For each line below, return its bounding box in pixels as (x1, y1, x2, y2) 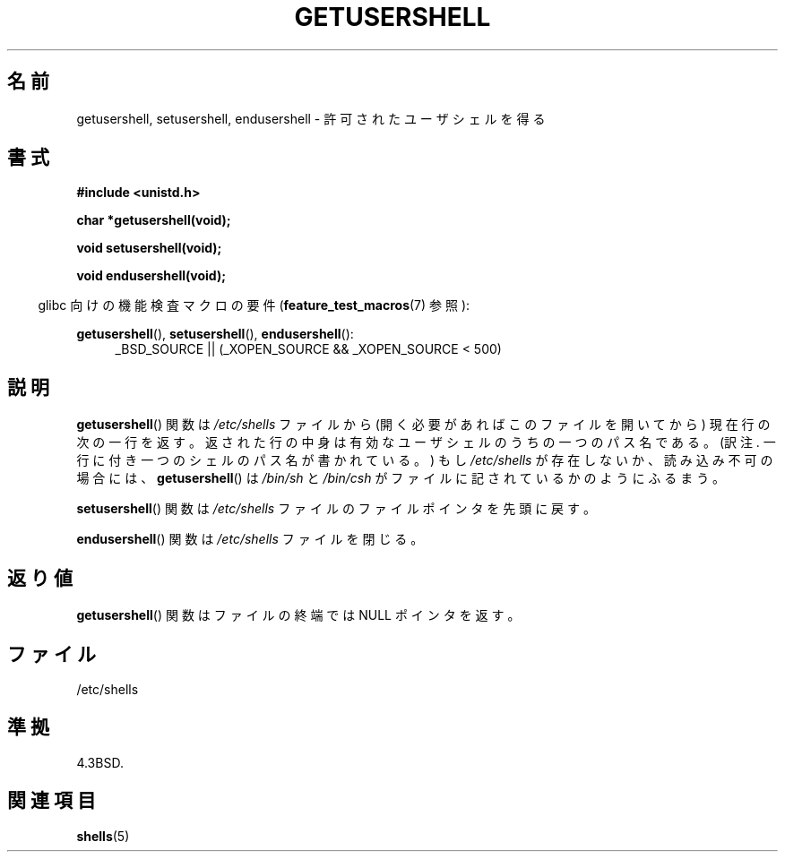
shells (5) (76, 828, 130, 844)
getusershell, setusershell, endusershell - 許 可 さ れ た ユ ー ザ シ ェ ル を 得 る (76, 110, 546, 126)
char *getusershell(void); (76, 212, 231, 228)
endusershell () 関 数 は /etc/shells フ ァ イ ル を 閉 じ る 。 (76, 531, 424, 547)
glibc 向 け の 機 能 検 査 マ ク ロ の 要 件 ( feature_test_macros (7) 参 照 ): (38, 297, 470, 314)
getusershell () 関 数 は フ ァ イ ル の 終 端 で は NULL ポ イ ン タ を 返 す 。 (76, 607, 521, 623)
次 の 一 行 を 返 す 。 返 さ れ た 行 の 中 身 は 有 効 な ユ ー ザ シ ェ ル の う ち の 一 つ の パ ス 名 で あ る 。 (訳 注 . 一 (76, 434, 776, 451)
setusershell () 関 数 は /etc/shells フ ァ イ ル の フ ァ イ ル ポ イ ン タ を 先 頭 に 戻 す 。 (76, 501, 596, 517)
